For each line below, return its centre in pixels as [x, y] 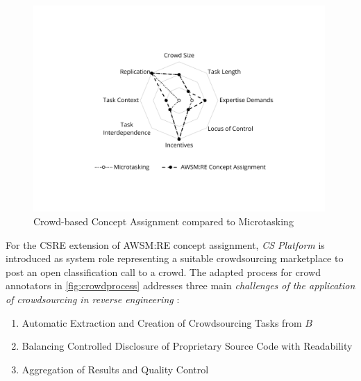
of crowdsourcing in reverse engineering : [93, 299]
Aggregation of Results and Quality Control [115, 369]
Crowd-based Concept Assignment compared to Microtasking [163, 221]
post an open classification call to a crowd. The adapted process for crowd [163, 271]
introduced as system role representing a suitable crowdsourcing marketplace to [175, 258]
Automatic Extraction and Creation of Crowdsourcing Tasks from [162, 322]
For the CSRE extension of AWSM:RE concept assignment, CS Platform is [165, 244]
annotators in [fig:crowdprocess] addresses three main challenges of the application [180, 285]
